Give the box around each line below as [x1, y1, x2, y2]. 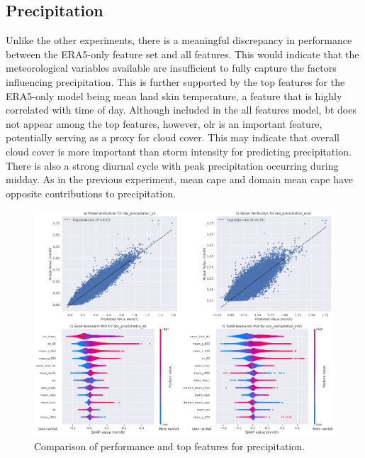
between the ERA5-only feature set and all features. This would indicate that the [6, 46, 359, 61]
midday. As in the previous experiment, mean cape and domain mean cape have [6, 172, 353, 187]
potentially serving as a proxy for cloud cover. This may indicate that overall [6, 130, 339, 145]
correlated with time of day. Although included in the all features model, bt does [6, 102, 356, 117]
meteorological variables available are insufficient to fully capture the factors [6, 60, 337, 75]
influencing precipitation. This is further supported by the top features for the [6, 74, 345, 89]
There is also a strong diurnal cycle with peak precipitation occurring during [6, 158, 339, 173]
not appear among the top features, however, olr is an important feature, [6, 116, 322, 131]
